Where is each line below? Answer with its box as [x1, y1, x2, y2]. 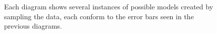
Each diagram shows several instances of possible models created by [4, 1, 213, 11]
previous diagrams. [4, 21, 62, 31]
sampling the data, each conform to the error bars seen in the [4, 11, 194, 21]
